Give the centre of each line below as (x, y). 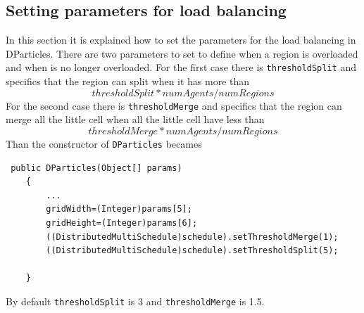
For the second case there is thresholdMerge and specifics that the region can (174, 105)
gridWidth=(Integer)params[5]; (119, 209)
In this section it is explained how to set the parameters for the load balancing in (181, 40)
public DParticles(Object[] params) (96, 168)
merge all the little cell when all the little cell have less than (135, 119)
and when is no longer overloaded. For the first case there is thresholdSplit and (181, 67)
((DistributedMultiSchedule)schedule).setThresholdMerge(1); (192, 237)
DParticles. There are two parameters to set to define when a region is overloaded (182, 53)
